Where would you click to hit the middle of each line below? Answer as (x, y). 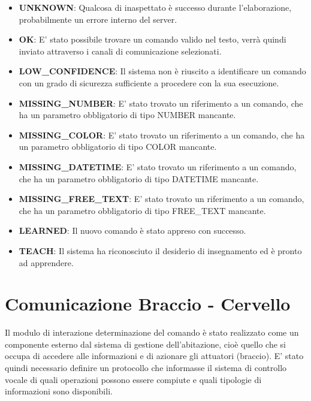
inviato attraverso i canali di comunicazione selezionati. (120, 51)
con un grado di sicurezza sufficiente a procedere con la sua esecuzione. (149, 82)
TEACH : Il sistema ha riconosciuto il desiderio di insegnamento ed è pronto (160, 250)
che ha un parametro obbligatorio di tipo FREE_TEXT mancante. (142, 210)
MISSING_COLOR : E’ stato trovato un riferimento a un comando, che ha (162, 135)
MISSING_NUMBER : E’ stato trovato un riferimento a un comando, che (161, 103)
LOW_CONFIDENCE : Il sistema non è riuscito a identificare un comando (162, 71)
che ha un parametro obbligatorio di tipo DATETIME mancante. (139, 178)
